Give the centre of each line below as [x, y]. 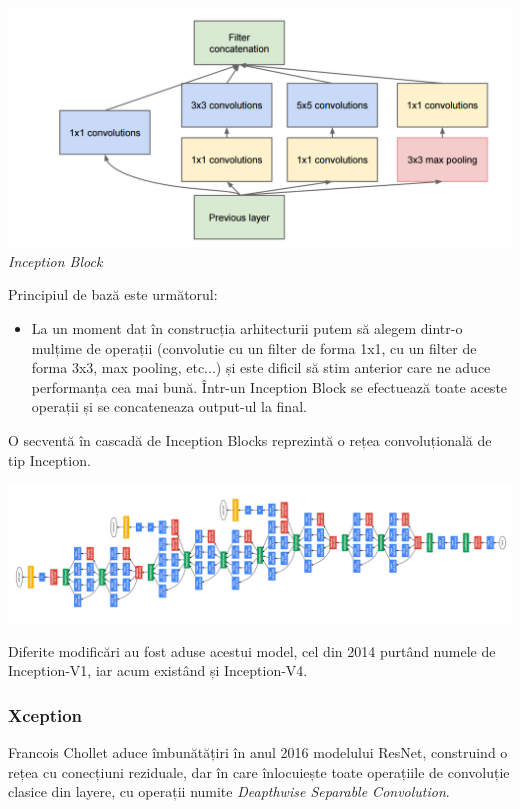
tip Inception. [49, 459]
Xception [45, 714]
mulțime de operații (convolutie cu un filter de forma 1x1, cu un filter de [254, 347]
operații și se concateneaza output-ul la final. [169, 406]
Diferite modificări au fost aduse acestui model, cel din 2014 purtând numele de [252, 650]
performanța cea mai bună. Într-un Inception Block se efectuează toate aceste [269, 386]
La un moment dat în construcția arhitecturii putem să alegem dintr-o [247, 327]
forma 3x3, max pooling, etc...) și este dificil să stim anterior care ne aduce [261, 367]
